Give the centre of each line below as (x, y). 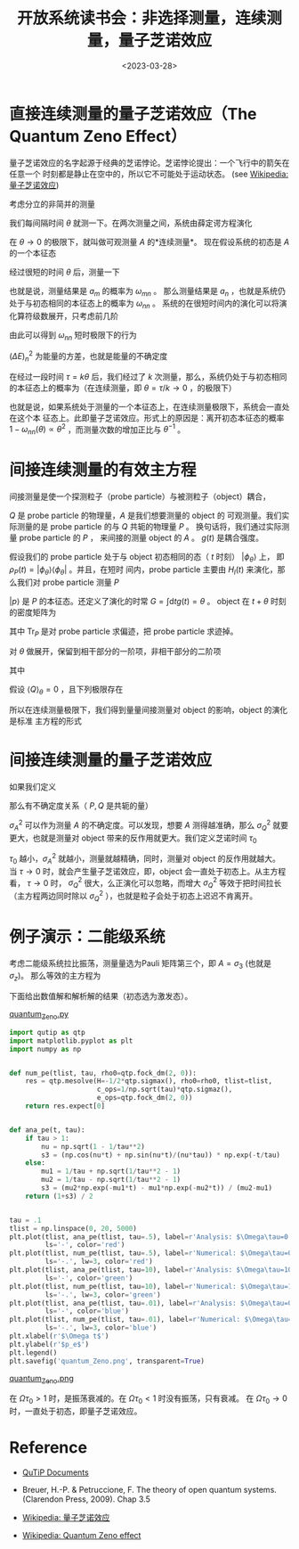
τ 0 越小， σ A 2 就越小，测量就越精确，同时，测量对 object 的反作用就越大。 (145, 859)
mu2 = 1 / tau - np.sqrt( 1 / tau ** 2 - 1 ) (111, 1180)
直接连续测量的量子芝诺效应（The (133, 114)
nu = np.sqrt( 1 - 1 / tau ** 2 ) (93, 1146)
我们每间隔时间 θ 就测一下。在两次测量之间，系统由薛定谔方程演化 (131, 223)
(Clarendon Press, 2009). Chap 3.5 (86, 1499)
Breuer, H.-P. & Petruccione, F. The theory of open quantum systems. (149, 1490)
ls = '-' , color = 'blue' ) (87, 1311)
